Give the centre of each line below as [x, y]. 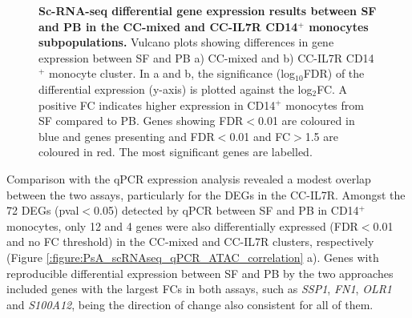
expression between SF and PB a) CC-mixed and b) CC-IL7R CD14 [206, 57]
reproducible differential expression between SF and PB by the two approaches [200, 273]
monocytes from [325, 105]
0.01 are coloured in [307, 121]
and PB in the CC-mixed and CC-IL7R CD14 [168, 26]
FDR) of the [334, 73]
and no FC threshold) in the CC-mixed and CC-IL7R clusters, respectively [190, 242]
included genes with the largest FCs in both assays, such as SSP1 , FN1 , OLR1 [200, 289]
